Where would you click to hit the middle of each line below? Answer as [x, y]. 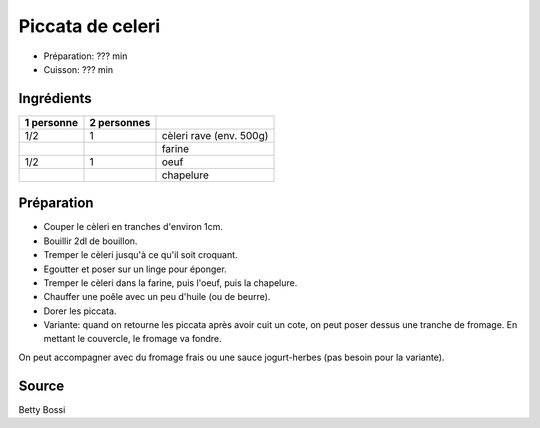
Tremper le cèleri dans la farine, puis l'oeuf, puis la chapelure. [170, 282]
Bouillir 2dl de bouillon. [90, 241]
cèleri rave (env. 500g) [215, 135]
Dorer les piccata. [80, 311]
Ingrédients [55, 98]
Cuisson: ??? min [78, 69]
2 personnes [120, 122]
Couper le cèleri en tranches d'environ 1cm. [133, 227]
